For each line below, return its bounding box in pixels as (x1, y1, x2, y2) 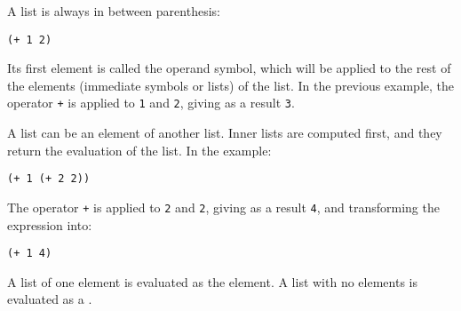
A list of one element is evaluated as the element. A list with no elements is (7, 272, 417, 291)
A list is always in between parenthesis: (7, 2, 220, 20)
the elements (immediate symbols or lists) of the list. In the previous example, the (7, 76, 455, 94)
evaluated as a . (7, 290, 92, 308)
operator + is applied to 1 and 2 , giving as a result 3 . (7, 93, 295, 112)
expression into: (7, 215, 92, 234)
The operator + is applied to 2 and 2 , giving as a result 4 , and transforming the (7, 197, 440, 216)
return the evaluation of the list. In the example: (7, 140, 272, 159)
